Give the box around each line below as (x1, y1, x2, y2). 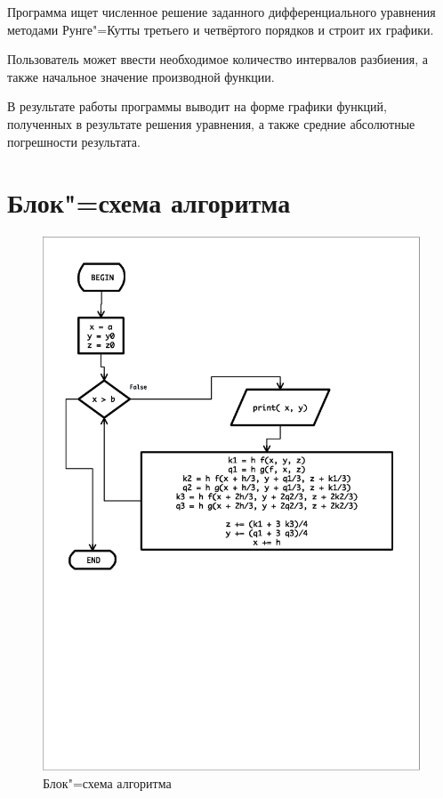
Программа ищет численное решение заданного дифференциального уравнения (7, 3, 436, 20)
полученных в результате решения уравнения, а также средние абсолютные (7, 114, 415, 133)
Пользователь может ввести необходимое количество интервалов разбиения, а (7, 50, 429, 69)
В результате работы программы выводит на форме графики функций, (7, 97, 387, 116)
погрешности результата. (7, 132, 141, 150)
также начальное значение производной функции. (7, 67, 275, 85)
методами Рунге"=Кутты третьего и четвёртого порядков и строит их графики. (7, 20, 434, 38)
